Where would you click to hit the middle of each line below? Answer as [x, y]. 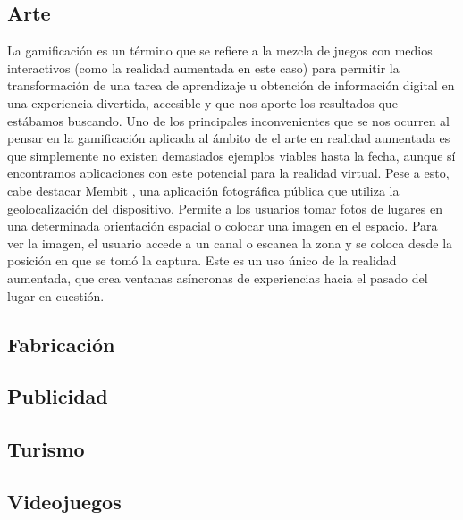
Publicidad [58, 396]
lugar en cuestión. [56, 295]
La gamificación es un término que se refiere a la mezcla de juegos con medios [220, 50]
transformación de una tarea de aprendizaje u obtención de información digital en [231, 85]
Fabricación [61, 344]
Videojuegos [64, 501]
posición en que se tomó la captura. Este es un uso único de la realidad [202, 260]
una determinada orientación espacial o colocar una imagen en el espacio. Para [223, 226]
